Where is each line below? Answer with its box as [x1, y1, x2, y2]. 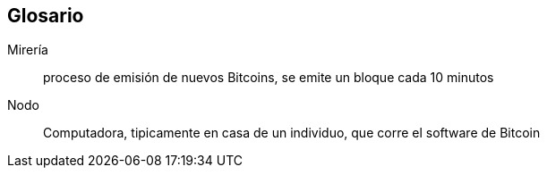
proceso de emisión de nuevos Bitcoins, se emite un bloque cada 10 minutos [43, 70, 494, 86]
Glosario [7, 4, 84, 27]
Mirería [7, 42, 48, 58]
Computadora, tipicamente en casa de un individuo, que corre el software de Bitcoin [43, 125, 541, 141]
